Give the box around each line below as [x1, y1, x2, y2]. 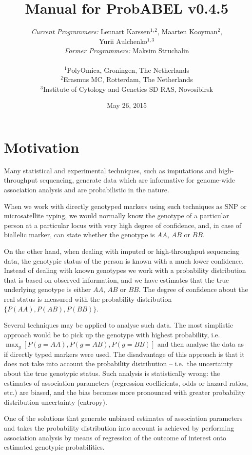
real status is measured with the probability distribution [4, 293, 172, 304]
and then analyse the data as [157, 339, 244, 349]
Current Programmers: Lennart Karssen [31, 26, 151, 37]
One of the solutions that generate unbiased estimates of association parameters [4, 413, 243, 423]
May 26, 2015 [106, 100, 147, 110]
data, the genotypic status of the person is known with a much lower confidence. [4, 255, 244, 266]
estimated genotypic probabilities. [4, 442, 105, 452]
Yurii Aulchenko [99, 36, 147, 46]
